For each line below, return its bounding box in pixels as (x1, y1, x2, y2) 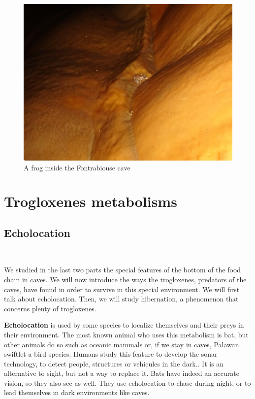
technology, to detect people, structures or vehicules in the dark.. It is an (4, 358, 224, 368)
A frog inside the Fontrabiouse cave (24, 162, 130, 172)
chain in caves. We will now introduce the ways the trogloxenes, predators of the (4, 274, 247, 284)
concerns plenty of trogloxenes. (4, 303, 96, 313)
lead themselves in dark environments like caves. (4, 387, 150, 398)
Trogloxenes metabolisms (4, 191, 177, 211)
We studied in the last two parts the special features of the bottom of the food (4, 265, 241, 275)
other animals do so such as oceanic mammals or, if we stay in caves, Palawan (4, 339, 239, 349)
